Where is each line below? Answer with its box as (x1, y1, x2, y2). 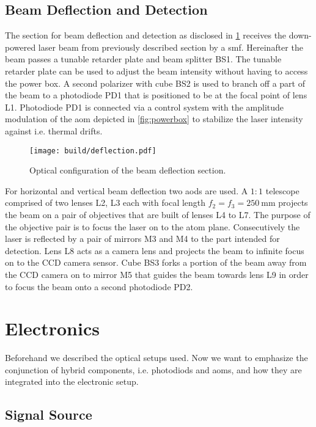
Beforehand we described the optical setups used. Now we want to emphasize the (5, 351, 308, 364)
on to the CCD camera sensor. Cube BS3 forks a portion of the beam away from (5, 256, 307, 269)
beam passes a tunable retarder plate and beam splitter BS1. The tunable (5, 53, 282, 65)
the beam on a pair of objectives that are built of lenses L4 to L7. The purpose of (5, 208, 310, 221)
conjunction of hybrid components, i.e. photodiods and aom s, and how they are (5, 363, 302, 376)
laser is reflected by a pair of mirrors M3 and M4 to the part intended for (5, 232, 280, 245)
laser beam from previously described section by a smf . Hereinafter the (38, 40, 303, 53)
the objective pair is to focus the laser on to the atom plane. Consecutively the (5, 220, 300, 233)
